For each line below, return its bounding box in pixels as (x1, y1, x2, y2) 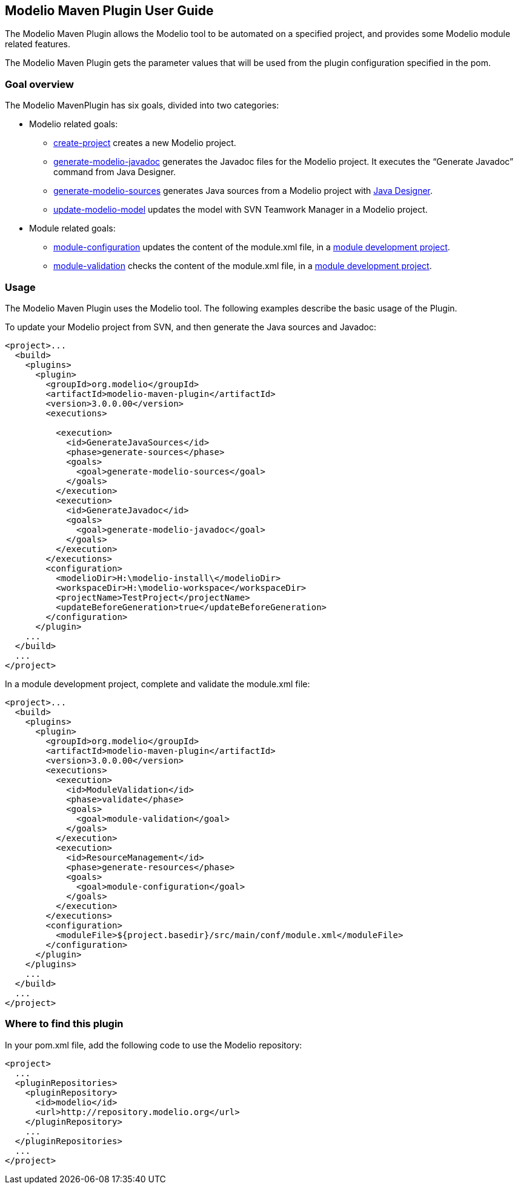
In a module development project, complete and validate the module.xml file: (5, 678, 310, 689)
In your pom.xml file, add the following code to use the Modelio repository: (5, 1039, 302, 1050)
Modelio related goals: (29, 119, 118, 130)
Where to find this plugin (5, 1017, 124, 1030)
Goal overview (5, 78, 74, 90)
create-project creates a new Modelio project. (53, 138, 236, 148)
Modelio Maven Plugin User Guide (5, 3, 214, 18)
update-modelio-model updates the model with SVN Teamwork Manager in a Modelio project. (53, 204, 428, 215)
